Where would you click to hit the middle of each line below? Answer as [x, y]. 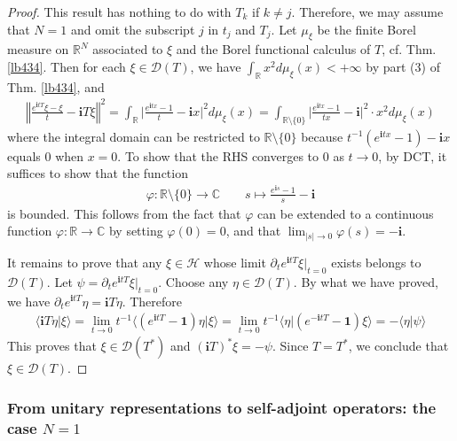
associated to [128, 49]
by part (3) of [403, 66]
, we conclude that [398, 346]
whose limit [235, 262]
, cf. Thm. [409, 49]
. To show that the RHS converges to [218, 155]
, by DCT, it [413, 155]
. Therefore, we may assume [367, 12]
